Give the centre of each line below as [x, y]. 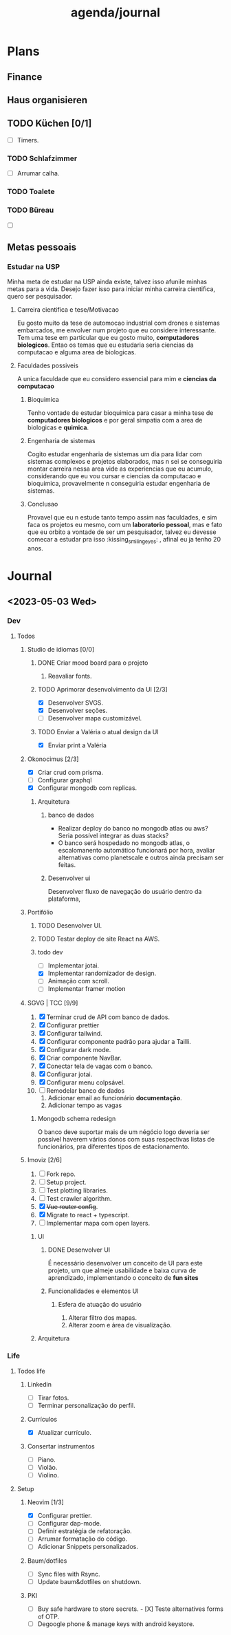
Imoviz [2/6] [45, 1160]
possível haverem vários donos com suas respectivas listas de [126, 1139]
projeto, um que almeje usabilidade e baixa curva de [122, 1270]
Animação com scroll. [79, 981]
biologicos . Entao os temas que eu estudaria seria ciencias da [105, 345]
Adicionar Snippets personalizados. [88, 1547]
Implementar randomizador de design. [102, 973]
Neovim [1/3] [45, 1502]
